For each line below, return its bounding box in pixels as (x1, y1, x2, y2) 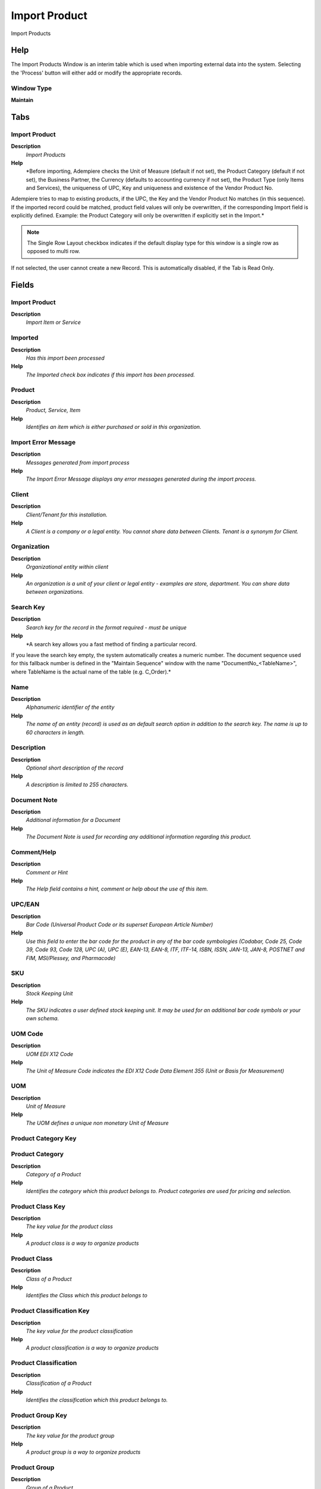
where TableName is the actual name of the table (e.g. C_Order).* (11, 668, 172, 675)
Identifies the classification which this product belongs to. (26, 1397, 168, 1403)
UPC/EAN (11, 900, 40, 908)
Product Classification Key (11, 1307, 90, 1315)
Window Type (11, 84, 52, 92)
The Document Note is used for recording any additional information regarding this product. (26, 833, 252, 840)
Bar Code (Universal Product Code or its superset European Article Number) (26, 921, 213, 928)
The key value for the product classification (26, 1327, 133, 1334)
